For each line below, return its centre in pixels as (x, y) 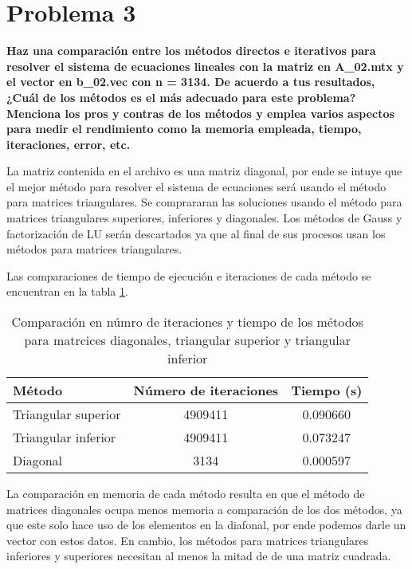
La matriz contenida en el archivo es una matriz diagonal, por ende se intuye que (204, 171)
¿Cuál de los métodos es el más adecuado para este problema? (181, 97)
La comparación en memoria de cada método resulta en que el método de (186, 494)
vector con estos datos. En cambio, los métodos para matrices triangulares (188, 540)
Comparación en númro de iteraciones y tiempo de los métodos (187, 322)
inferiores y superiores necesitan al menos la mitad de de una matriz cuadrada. (199, 556)
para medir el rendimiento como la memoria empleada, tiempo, (184, 129)
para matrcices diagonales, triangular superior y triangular (187, 340)
